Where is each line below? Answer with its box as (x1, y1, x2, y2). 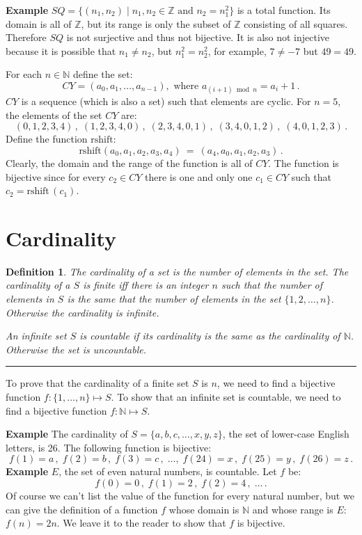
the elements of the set (6, 107, 102, 122)
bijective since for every (6, 169, 106, 184)
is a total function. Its (237, 3, 331, 17)
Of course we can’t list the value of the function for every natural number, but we (6, 488, 354, 502)
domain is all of (6, 16, 72, 31)
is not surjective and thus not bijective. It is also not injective (66, 30, 330, 45)
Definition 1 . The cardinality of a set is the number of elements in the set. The (6, 264, 349, 278)
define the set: (72, 67, 133, 81)
